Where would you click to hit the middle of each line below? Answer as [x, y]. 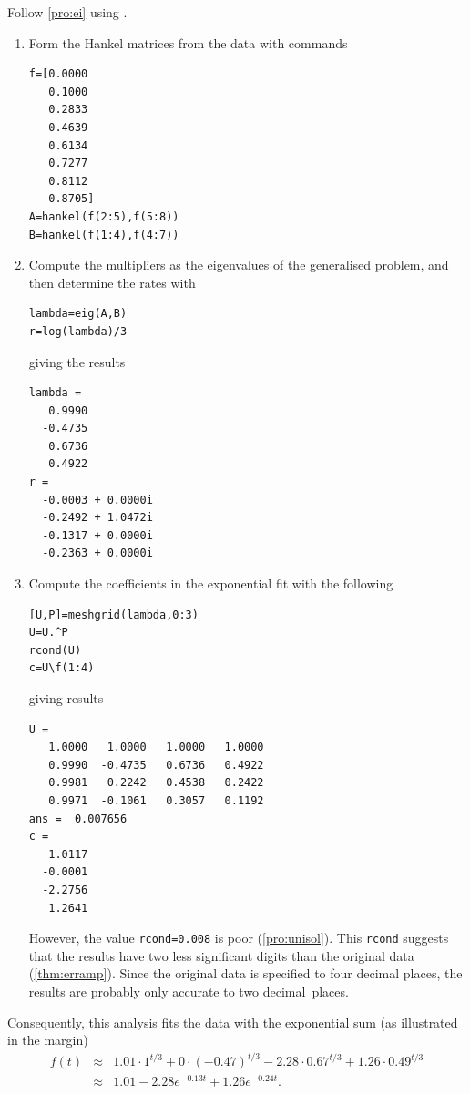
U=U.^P [48, 633]
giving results [66, 698]
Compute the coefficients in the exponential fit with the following [211, 583]
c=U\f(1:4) [61, 668]
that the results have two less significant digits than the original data [221, 955]
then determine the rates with [112, 282]
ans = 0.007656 [78, 818]
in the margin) [48, 1040]
